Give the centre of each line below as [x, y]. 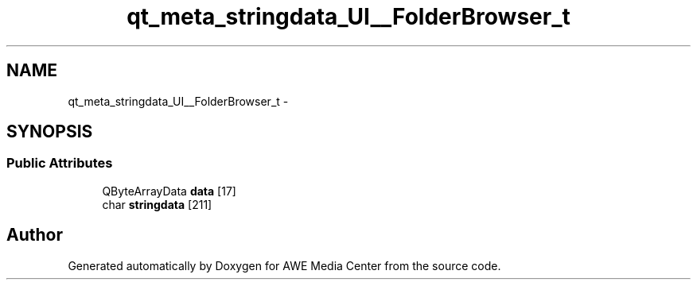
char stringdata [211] [157, 204]
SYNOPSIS [50, 132]
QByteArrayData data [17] [169, 191]
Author [35, 235]
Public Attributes [60, 163]
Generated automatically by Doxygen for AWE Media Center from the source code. [284, 265]
